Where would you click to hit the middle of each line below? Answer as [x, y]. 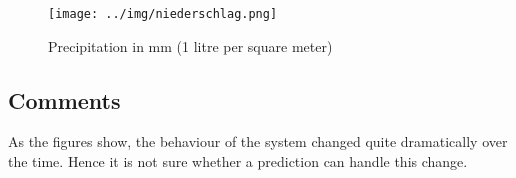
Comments [64, 99]
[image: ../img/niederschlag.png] [163, 14]
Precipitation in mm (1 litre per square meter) [190, 45]
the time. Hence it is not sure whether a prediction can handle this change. [238, 161]
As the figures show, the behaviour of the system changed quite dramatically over [258, 141]
